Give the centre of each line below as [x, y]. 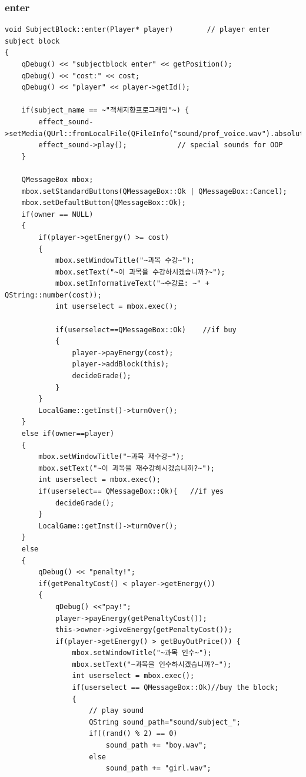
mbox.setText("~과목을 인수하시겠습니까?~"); [152, 664]
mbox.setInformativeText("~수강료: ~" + [132, 284]
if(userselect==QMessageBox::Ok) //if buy [146, 330]
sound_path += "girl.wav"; [158, 768]
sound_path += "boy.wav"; [156, 745]
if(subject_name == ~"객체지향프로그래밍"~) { [105, 110]
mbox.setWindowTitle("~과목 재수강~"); [112, 457]
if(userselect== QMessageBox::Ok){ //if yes [131, 491]
